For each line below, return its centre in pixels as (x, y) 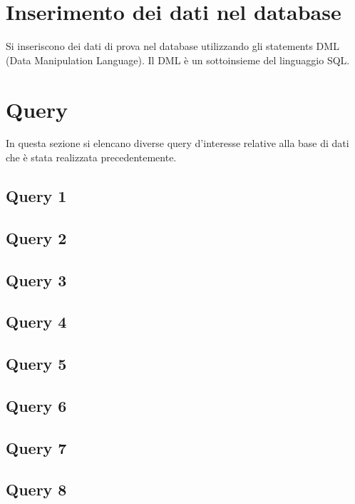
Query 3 (36, 279)
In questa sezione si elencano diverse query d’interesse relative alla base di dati (177, 143)
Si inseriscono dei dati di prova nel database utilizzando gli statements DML (173, 46)
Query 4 (36, 322)
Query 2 (36, 237)
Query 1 (36, 196)
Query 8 (36, 489)
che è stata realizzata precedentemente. (91, 157)
